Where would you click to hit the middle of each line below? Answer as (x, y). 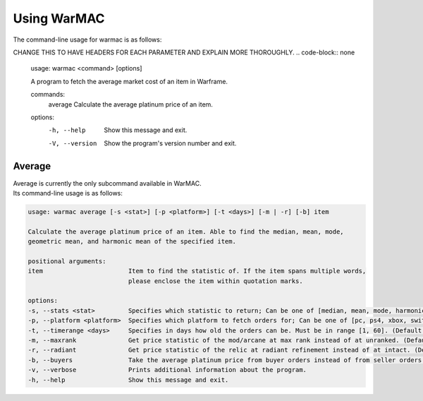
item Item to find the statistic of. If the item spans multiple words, (197, 271)
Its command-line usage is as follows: (68, 193)
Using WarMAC (59, 18)
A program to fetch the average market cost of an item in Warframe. (129, 81)
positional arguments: (67, 261)
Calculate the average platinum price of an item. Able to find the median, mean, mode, (186, 232)
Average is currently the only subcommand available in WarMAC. (107, 183)
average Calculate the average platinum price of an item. (130, 104)
